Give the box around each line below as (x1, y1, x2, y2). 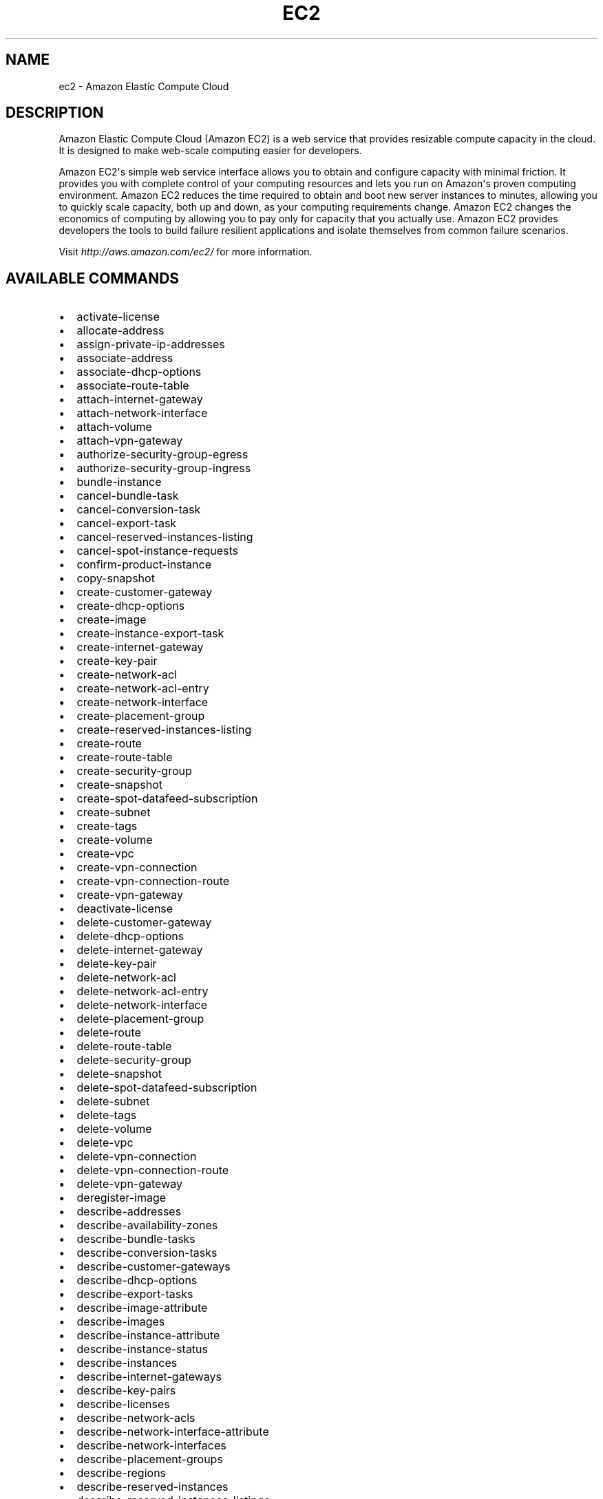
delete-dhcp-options (76, 929, 184, 944)
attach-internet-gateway (76, 392, 203, 407)
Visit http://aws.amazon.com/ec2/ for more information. (59, 246, 313, 258)
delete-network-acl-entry (76, 984, 209, 999)
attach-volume (76, 420, 152, 434)
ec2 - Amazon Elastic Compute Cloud (59, 80, 229, 92)
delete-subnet (76, 1094, 150, 1109)
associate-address (76, 351, 173, 365)
